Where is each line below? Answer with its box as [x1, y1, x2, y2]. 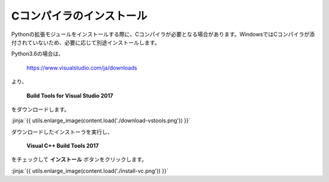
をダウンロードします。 [11, 106, 70, 113]
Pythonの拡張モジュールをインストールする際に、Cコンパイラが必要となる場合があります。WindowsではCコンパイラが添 [11, 31, 315, 38]
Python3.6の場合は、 [11, 50, 64, 57]
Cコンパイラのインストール [11, 9, 147, 23]
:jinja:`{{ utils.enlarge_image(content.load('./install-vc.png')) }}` [11, 167, 169, 174]
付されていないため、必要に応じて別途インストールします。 [11, 38, 160, 46]
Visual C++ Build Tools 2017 [26, 142, 99, 150]
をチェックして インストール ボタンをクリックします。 [11, 156, 147, 163]
